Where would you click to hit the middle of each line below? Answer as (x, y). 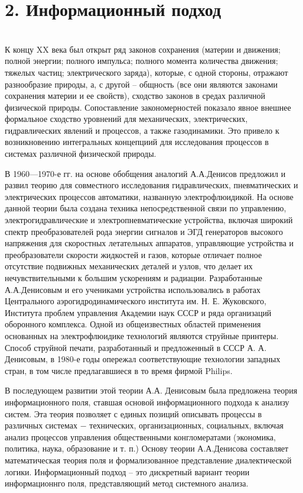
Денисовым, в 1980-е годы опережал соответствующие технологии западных (143, 359)
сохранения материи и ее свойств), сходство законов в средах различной (135, 96)
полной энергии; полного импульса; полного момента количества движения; (141, 61)
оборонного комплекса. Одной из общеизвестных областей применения (133, 324)
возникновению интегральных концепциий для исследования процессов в (137, 142)
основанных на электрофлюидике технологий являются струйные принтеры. (142, 335)
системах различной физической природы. (81, 154)
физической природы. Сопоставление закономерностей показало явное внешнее (148, 107)
